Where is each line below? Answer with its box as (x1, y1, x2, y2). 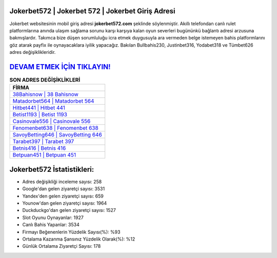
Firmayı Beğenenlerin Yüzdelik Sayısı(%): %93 (22, 229, 121, 235)
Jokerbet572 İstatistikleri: (9, 165, 94, 174)
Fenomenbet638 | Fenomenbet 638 (12, 125, 98, 132)
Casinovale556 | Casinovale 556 (12, 118, 91, 125)
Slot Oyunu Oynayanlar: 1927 (22, 214, 84, 221)
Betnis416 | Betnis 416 (12, 145, 66, 152)
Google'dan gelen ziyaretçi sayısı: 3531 (22, 186, 105, 192)
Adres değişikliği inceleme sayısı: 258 (22, 178, 102, 185)
